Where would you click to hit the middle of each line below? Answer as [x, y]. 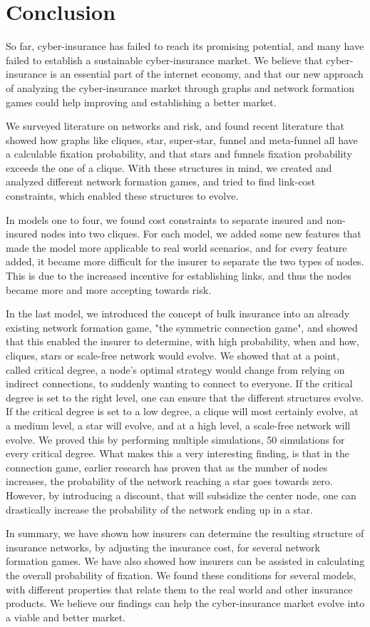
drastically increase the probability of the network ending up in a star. [159, 509]
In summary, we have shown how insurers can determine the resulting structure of [185, 533]
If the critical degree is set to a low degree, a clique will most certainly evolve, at [182, 411]
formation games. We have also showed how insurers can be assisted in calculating [185, 561]
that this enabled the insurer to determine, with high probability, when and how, [183, 341]
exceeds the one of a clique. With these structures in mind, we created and [169, 167]
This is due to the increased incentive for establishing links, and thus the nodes [179, 276]
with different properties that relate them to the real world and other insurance [179, 589]
